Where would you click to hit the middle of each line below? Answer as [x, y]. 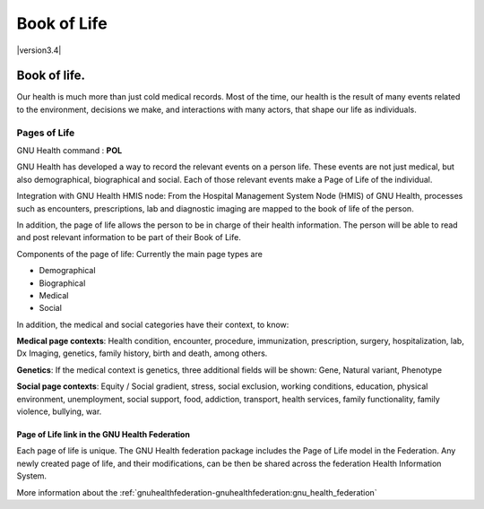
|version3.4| [39, 50]
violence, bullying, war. [59, 411]
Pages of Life [46, 133]
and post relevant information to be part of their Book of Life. [129, 237]
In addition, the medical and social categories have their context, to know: [153, 324]
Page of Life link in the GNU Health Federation [103, 435]
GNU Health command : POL [69, 150]
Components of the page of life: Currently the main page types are [140, 254]
